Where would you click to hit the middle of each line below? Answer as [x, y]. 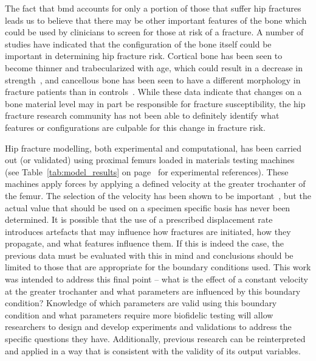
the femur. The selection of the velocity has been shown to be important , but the [158, 195]
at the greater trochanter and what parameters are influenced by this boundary [153, 291]
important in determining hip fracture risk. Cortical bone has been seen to [144, 56]
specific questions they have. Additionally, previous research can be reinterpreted [155, 339]
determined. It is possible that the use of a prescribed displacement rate [139, 219]
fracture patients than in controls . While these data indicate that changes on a [153, 92]
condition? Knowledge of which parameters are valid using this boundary [141, 303]
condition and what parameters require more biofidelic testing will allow [139, 314]
